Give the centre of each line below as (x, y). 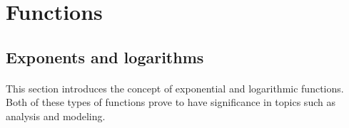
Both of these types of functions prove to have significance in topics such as (171, 102)
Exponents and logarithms (105, 57)
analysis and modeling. (56, 116)
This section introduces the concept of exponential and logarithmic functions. (175, 88)
